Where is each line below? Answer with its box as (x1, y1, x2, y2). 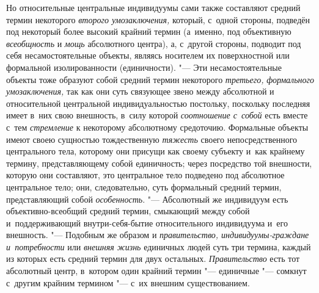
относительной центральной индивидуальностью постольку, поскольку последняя (6, 96, 310, 109)
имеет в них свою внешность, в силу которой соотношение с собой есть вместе (6, 109, 308, 121)
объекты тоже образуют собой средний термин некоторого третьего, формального (6, 73, 314, 85)
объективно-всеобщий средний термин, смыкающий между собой (6, 204, 250, 217)
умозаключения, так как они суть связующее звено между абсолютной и (6, 85, 274, 98)
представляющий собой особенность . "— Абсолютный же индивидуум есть (6, 192, 288, 205)
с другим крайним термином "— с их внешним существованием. (6, 276, 250, 289)
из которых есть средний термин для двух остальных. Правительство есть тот (6, 252, 300, 265)
